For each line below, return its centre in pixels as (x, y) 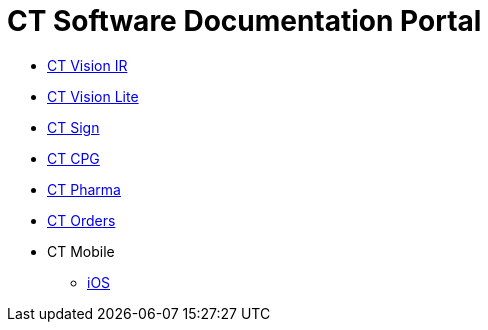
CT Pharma (84, 189)
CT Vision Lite (93, 96)
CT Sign (73, 127)
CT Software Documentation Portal (244, 21)
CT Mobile (81, 251)
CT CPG (73, 158)
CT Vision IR (87, 65)
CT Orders (81, 220)
